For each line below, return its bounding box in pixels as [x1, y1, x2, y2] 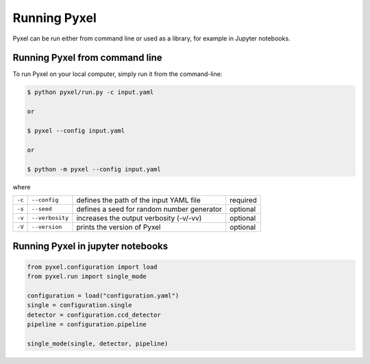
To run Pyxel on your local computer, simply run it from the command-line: [12, 70, 223, 78]
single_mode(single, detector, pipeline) [27, 339, 169, 348]
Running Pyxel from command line [12, 52, 162, 64]
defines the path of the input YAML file [76, 195, 201, 205]
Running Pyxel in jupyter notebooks [12, 241, 168, 252]
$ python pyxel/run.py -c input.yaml [27, 88, 154, 96]
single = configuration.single [27, 302, 133, 309]
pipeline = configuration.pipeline [27, 320, 147, 328]
